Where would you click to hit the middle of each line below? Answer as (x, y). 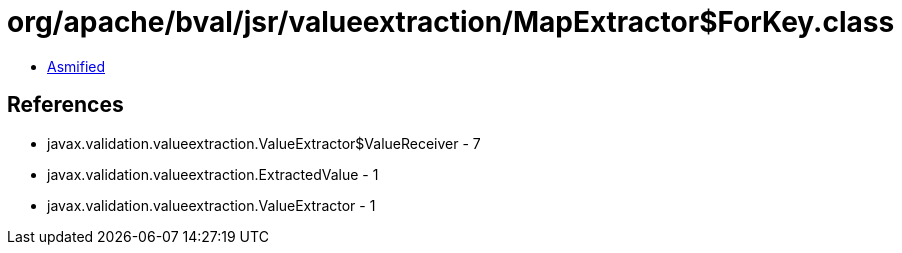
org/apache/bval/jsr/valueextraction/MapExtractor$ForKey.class (451, 22)
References (65, 105)
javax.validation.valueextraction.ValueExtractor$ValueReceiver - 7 (264, 143)
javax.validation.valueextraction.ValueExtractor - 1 (211, 205)
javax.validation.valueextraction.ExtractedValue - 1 (213, 174)
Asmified (76, 66)
